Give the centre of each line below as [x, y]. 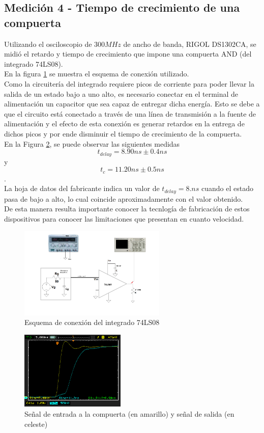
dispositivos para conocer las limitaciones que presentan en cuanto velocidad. [124, 218]
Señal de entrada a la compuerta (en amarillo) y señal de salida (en [129, 414]
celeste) [36, 424]
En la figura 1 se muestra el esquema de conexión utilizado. [97, 74]
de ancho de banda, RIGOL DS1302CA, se [190, 44]
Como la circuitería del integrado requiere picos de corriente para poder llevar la [129, 83]
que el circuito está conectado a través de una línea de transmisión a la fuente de [130, 113]
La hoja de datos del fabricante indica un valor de [82, 188]
